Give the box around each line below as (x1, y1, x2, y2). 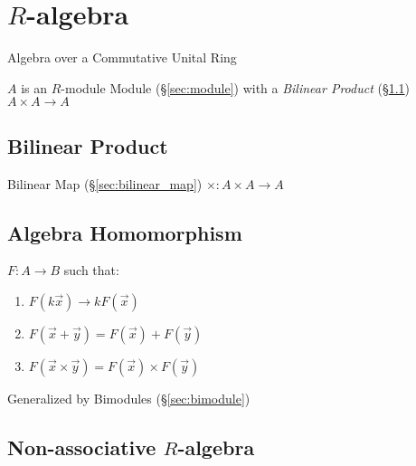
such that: (63, 261, 119, 280)
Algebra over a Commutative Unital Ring (7, 48, 237, 67)
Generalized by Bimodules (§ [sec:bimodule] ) (7, 388, 251, 407)
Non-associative (7, 433, 156, 461)
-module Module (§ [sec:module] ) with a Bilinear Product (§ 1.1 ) (61, 78, 411, 97)
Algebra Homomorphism (7, 218, 242, 246)
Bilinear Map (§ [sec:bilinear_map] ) (7, 174, 203, 193)
